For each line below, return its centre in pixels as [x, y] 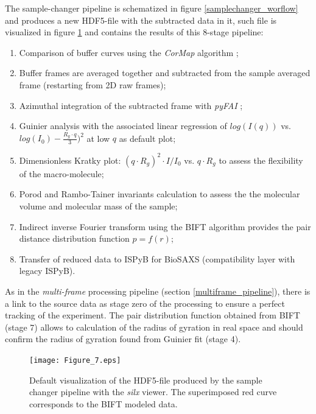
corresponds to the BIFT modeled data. [104, 403]
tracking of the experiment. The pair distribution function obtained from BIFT [153, 315]
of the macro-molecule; [61, 173]
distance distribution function [74, 238]
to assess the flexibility [261, 160]
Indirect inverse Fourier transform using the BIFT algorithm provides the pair [165, 226]
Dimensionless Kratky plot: [70, 160]
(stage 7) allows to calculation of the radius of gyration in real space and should [154, 327]
